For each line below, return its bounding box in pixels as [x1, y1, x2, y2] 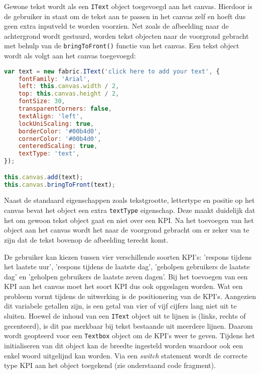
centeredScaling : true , [18, 142, 98, 150]
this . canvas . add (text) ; [4, 173, 83, 181]
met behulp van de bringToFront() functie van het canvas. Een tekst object [4, 40, 239, 51]
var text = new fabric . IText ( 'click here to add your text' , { [4, 67, 220, 75]
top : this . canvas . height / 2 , [18, 90, 119, 98]
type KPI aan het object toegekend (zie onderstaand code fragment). [4, 360, 216, 370]
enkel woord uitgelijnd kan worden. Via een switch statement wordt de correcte [4, 350, 248, 360]
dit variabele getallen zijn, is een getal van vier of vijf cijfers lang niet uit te [4, 301, 237, 311]
